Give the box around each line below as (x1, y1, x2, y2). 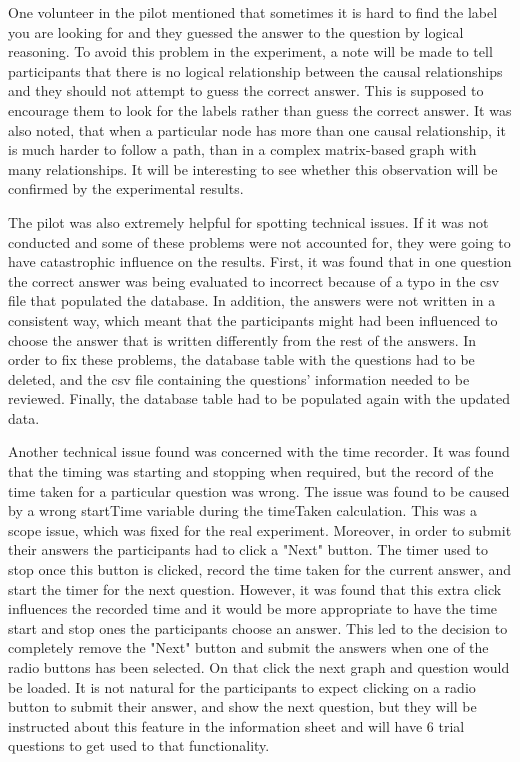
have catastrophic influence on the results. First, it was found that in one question (8, 251, 512, 272)
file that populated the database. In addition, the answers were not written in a (8, 290, 496, 311)
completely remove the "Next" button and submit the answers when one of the (8, 637, 489, 658)
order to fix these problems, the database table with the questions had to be (8, 349, 475, 370)
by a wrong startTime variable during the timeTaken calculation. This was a (8, 500, 477, 521)
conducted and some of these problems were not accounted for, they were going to (8, 231, 511, 252)
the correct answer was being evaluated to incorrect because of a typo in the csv (8, 270, 500, 291)
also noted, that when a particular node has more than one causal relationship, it (8, 119, 506, 140)
